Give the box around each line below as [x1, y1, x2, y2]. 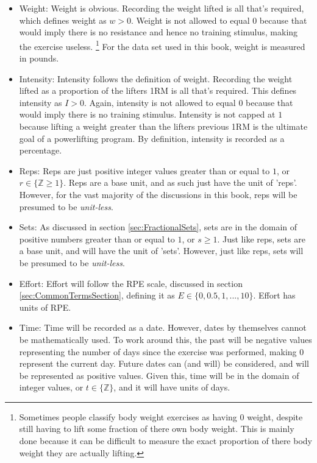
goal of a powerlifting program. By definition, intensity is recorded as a [19, 132, 285, 144]
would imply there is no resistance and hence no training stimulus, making [19, 26, 298, 38]
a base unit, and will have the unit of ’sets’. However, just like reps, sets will [19, 244, 304, 257]
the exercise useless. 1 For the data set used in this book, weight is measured [19, 38, 305, 52]
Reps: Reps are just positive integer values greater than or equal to [19, 164, 270, 177]
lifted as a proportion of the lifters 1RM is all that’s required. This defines [19, 84, 297, 97]
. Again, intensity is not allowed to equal [84, 96, 236, 108]
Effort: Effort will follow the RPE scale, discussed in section [19, 277, 243, 289]
